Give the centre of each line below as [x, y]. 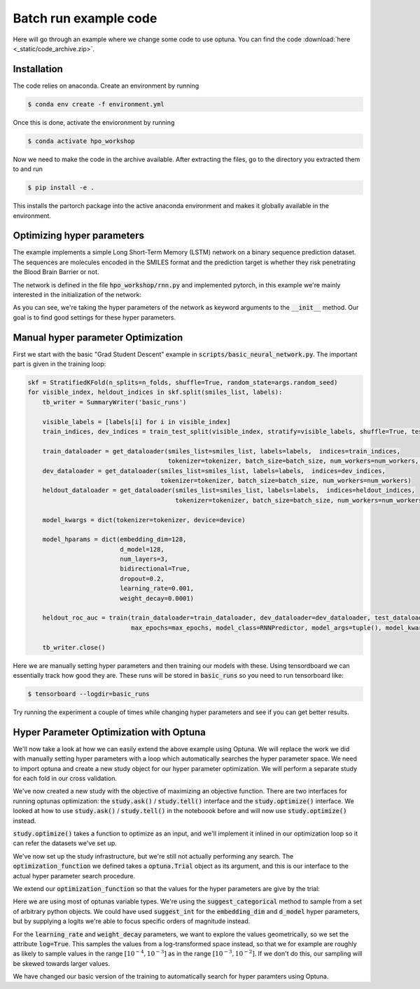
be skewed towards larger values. [62, 963]
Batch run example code [85, 18]
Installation [38, 69]
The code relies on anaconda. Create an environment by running [106, 86]
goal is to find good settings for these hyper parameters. [94, 317]
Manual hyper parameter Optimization [98, 337]
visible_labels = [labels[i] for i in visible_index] [136, 422]
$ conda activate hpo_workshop [82, 141]
